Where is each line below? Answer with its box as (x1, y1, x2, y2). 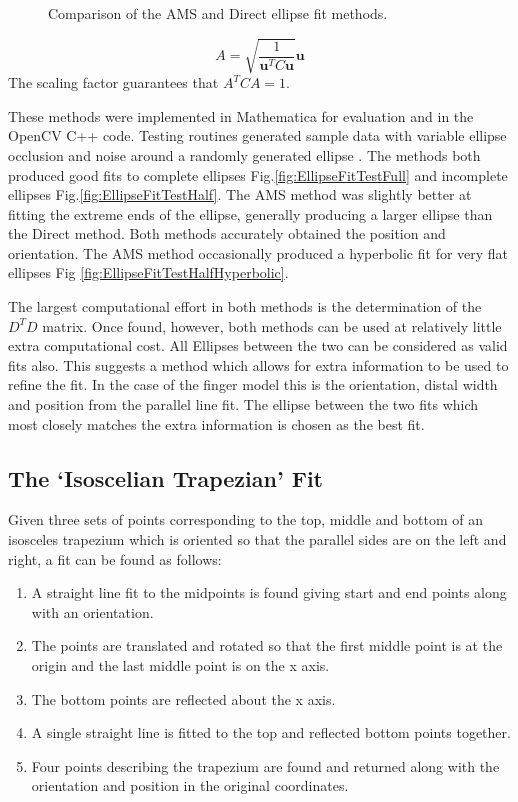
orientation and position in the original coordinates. (31, 775, 349, 796)
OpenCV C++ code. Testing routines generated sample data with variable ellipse (8, 125, 507, 146)
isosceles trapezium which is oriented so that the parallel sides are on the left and (8, 529, 507, 550)
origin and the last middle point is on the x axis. (31, 655, 330, 675)
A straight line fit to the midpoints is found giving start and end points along (31, 582, 507, 603)
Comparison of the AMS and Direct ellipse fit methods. (48, 3, 388, 23)
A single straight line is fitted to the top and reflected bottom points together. (31, 722, 511, 743)
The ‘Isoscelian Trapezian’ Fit (8, 462, 323, 493)
